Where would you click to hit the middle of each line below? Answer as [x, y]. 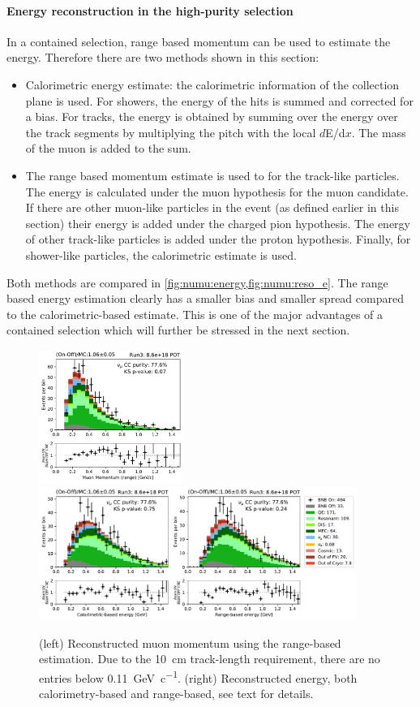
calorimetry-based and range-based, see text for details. [176, 694]
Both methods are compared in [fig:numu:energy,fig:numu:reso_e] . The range [197, 282]
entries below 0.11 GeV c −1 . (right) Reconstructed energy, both [198, 677]
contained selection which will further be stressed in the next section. [178, 330]
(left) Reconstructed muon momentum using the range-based [190, 642]
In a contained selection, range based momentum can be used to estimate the [199, 41]
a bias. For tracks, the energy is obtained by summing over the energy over [212, 116]
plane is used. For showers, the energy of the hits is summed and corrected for [219, 100]
